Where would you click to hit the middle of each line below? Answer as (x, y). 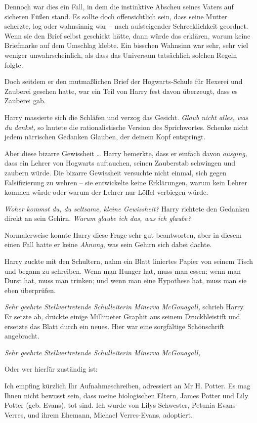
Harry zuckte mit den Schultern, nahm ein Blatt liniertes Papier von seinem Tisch (129, 261)
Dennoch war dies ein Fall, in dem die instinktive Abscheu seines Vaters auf (119, 6)
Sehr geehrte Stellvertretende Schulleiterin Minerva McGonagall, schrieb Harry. (125, 307)
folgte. (14, 64)
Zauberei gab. (25, 101)
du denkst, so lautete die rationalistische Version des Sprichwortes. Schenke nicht (127, 127)
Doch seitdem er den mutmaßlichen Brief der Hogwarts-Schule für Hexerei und (124, 81)
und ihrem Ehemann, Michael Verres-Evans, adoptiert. (110, 414)
